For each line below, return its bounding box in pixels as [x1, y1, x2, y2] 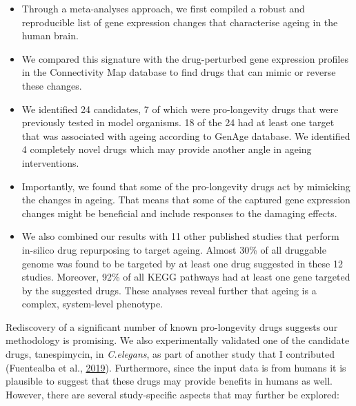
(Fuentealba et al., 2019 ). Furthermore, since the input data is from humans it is [6, 360, 346, 374]
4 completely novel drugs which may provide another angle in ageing [21, 142, 312, 156]
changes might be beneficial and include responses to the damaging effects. [21, 205, 337, 220]
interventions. [21, 155, 79, 170]
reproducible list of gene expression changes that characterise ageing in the [21, 14, 338, 29]
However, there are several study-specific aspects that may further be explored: [6, 387, 340, 401]
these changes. [21, 78, 82, 92]
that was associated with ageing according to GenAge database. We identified [21, 128, 350, 143]
